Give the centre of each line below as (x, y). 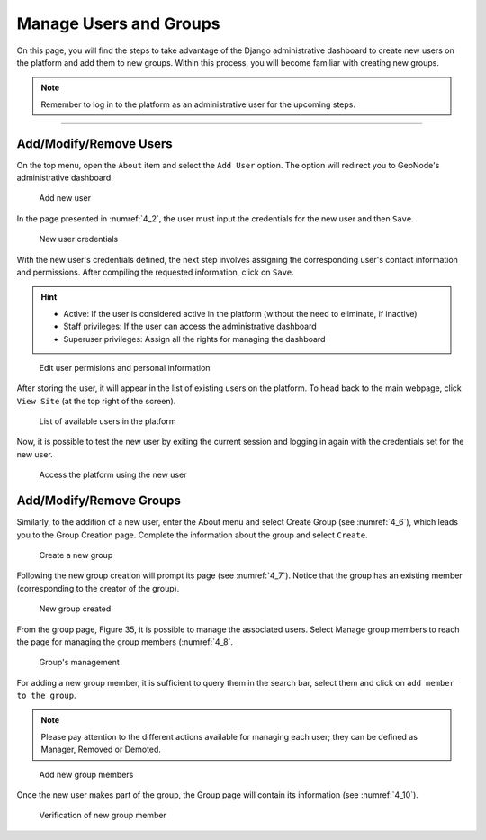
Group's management (80, 663)
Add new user (65, 198)
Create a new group (76, 555)
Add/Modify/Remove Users (94, 144)
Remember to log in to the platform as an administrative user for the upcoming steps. (198, 104)
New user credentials (79, 239)
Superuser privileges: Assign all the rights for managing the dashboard (194, 339)
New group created (75, 609)
